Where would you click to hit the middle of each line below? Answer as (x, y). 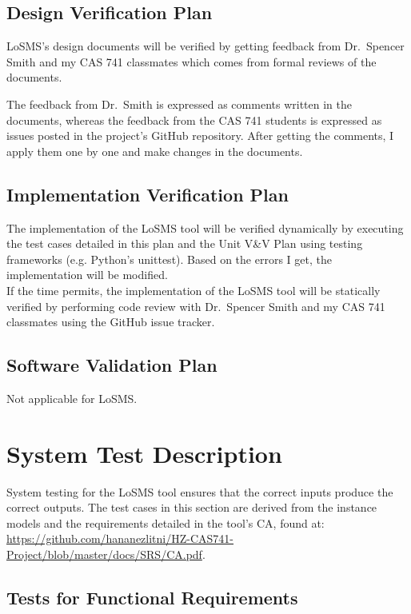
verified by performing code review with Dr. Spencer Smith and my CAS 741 (196, 306)
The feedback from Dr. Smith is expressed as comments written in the (179, 104)
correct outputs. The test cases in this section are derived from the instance (192, 507)
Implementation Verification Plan (148, 194)
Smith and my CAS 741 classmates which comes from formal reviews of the (192, 61)
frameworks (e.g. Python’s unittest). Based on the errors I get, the (169, 259)
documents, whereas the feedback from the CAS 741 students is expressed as (194, 120)
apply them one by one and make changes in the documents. (155, 151)
